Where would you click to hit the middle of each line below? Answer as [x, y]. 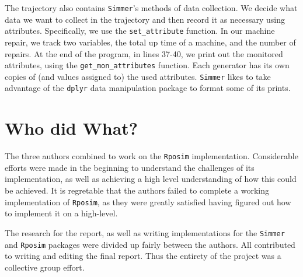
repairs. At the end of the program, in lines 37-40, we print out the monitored [144, 53]
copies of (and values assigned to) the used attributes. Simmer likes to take [138, 76]
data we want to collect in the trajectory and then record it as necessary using [145, 19]
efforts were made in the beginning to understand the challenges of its [130, 167]
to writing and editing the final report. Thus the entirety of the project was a [143, 256]
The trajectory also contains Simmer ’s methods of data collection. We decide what [151, 8]
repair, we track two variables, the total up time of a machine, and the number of [150, 42]
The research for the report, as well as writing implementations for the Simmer [145, 232]
